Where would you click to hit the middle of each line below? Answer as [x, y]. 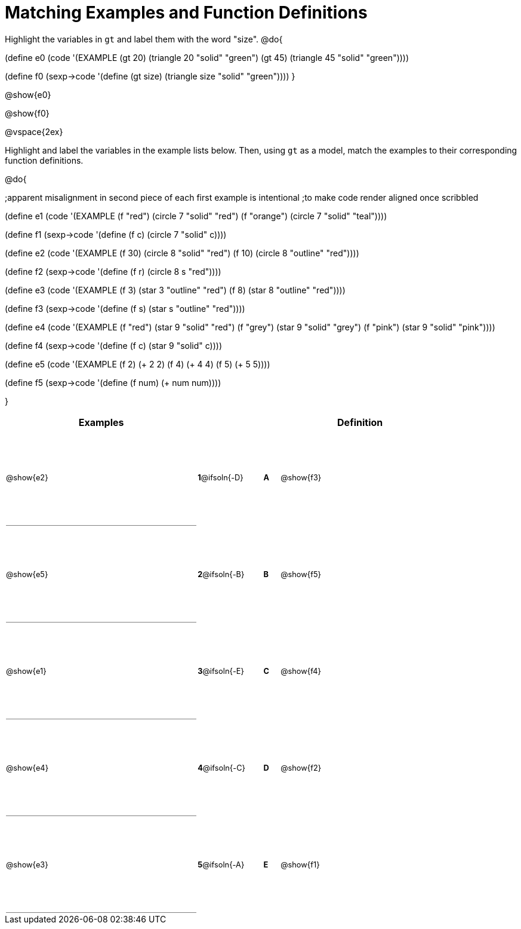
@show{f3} [301, 478]
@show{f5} [301, 575]
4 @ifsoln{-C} [221, 768]
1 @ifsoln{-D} [221, 478]
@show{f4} [301, 672]
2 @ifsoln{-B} [221, 575]
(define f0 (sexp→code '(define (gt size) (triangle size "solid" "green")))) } [150, 76]
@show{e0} [28, 94]
